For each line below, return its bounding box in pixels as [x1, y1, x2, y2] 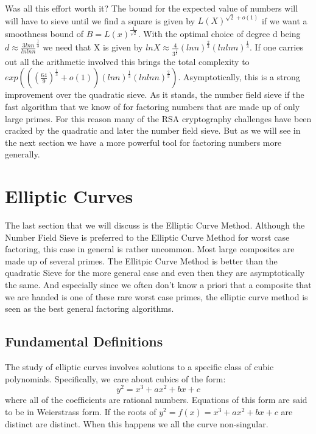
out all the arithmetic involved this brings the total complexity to [5, 55, 250, 67]
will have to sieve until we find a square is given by [5, 14, 195, 27]
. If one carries [249, 41, 303, 53]
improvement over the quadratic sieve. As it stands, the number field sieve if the [5, 88, 304, 101]
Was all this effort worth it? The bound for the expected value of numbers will [5, 2, 298, 14]
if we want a [261, 14, 307, 27]
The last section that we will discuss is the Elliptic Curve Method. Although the [5, 219, 305, 232]
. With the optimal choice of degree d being [138, 27, 301, 40]
